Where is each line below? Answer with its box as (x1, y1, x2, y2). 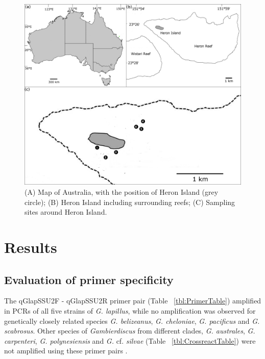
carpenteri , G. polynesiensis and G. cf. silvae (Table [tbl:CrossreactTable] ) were (4, 335, 256, 346)
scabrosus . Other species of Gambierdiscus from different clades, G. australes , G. (4, 325, 255, 336)
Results (4, 237, 57, 257)
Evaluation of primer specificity (4, 271, 174, 287)
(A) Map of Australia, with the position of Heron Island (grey (25, 187, 219, 197)
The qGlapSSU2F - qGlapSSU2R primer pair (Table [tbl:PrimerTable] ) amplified (4, 295, 261, 306)
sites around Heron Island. (25, 207, 107, 217)
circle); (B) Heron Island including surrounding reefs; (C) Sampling (25, 196, 235, 207)
